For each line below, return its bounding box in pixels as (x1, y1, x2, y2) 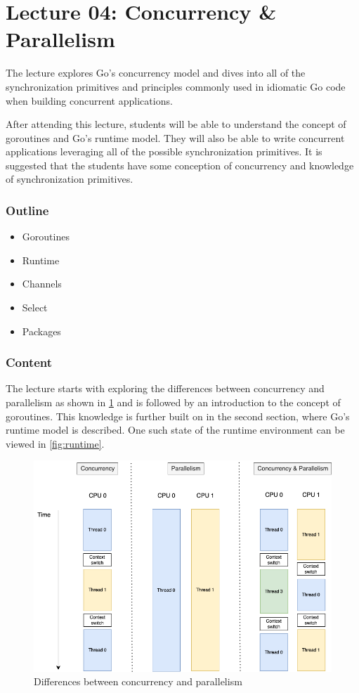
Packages (22, 323, 61, 338)
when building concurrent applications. (6, 93, 173, 108)
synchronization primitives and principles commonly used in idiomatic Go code (6, 79, 346, 93)
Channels (22, 276, 62, 291)
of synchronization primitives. (6, 171, 133, 186)
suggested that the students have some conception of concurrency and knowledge (6, 157, 354, 172)
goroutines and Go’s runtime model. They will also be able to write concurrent (6, 130, 345, 145)
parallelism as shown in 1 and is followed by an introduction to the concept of (6, 395, 341, 410)
